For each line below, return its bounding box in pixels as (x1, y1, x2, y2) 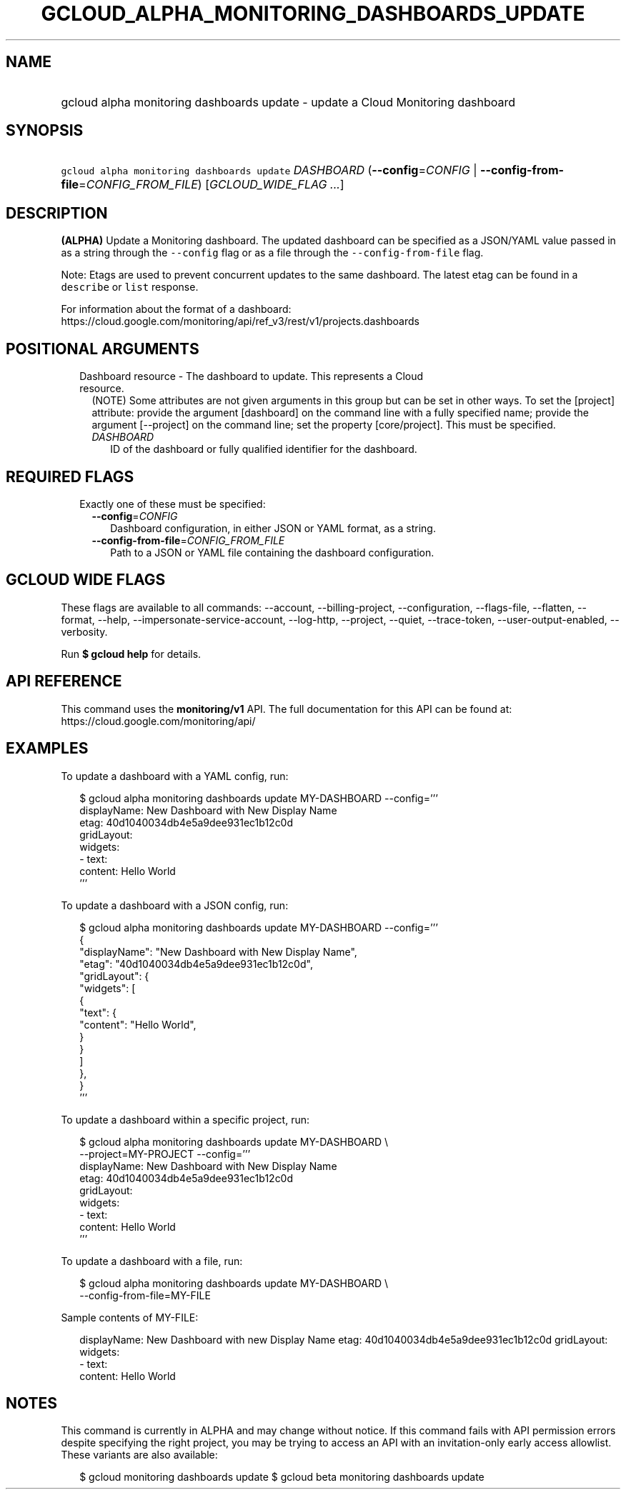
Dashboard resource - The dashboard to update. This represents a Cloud (79, 370, 424, 383)
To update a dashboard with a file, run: (61, 1254, 243, 1267)
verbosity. (61, 625, 108, 638)
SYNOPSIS (6, 121, 84, 140)
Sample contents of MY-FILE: (61, 1311, 199, 1324)
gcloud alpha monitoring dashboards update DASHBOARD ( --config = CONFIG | (61, 163, 477, 178)
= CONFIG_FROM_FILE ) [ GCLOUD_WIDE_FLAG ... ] (79, 177, 344, 192)
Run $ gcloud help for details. (61, 647, 202, 660)
